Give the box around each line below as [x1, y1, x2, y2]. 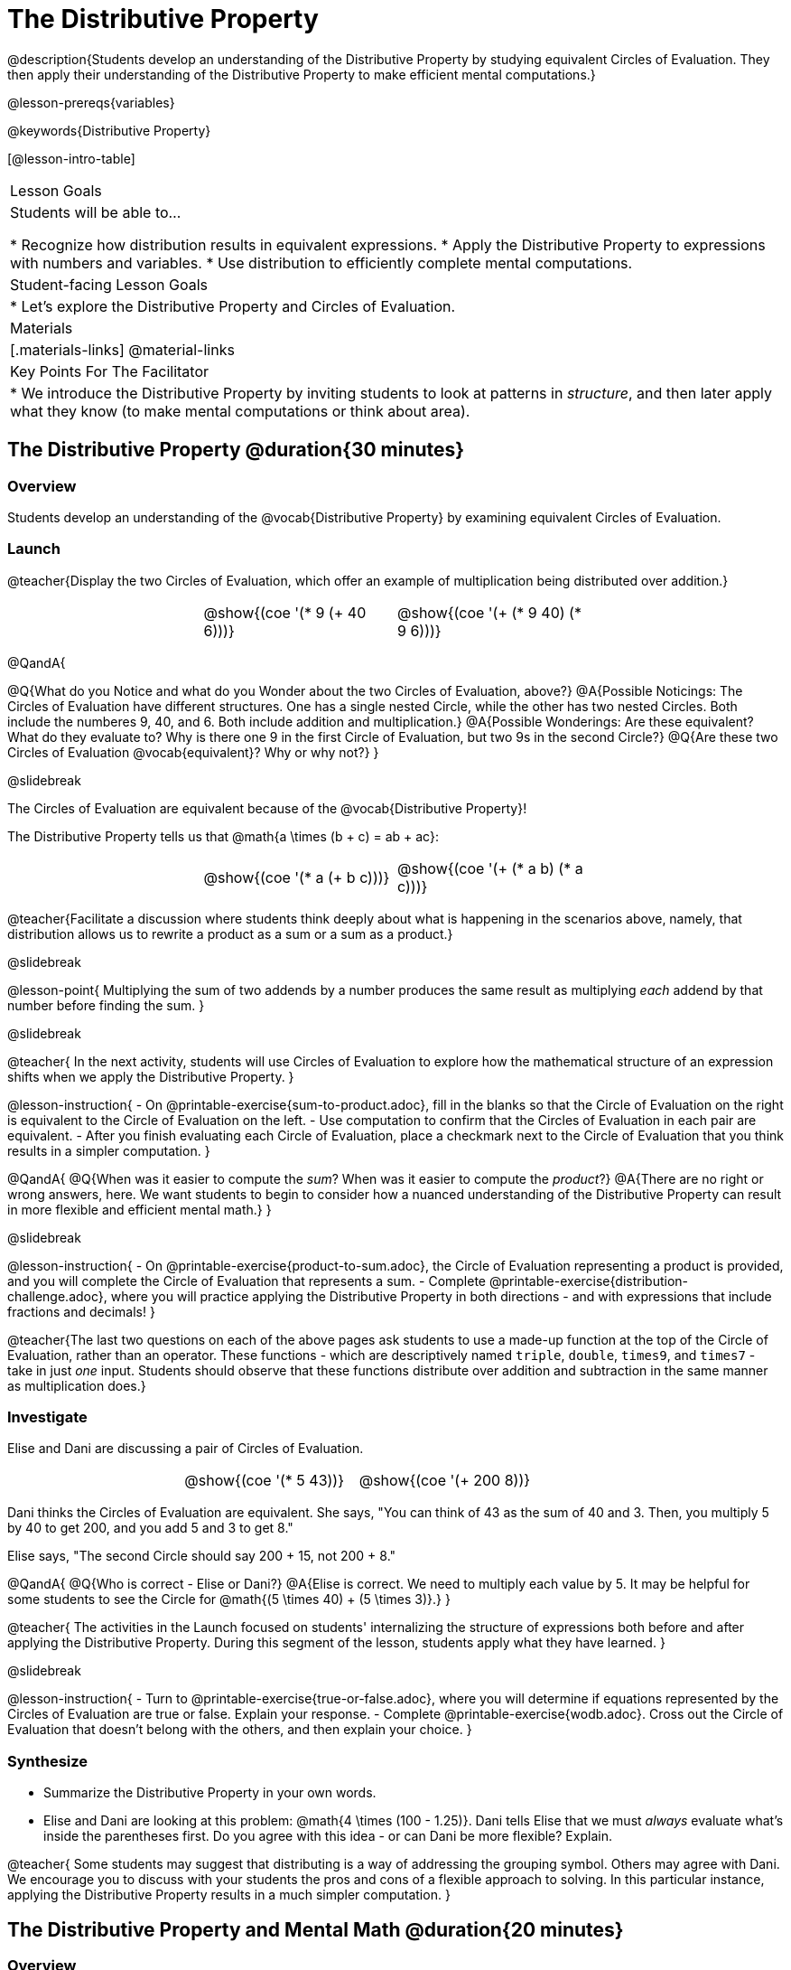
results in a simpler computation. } [7, 1142, 210, 1159]
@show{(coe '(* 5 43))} [184, 1471, 345, 1490]
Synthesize [7, 1751, 88, 1770]
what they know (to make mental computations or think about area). [10, 401, 470, 420]
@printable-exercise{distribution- [489, 1272, 688, 1289]
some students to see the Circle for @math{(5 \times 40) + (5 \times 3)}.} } [7, 1591, 451, 1608]
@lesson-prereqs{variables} [7, 94, 175, 110]
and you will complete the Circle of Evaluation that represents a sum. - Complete [7, 1272, 487, 1289]
